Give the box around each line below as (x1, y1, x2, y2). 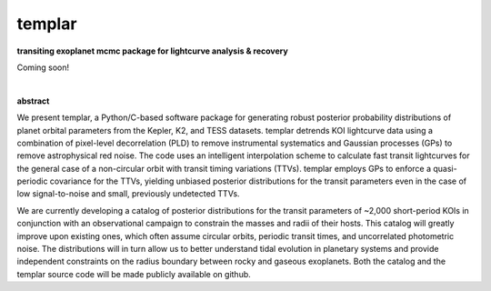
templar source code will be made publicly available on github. (16, 268, 252, 279)
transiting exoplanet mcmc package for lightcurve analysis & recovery (16, 45, 288, 56)
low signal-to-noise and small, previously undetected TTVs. (16, 188, 240, 199)
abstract (16, 95, 50, 106)
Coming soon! (16, 62, 70, 73)
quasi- (433, 163, 458, 174)
